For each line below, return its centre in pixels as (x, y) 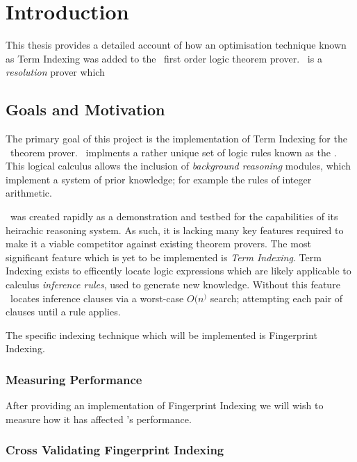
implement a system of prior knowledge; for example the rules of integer (159, 179)
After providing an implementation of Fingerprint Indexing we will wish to (165, 405)
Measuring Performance (74, 379)
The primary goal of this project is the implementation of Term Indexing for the (176, 139)
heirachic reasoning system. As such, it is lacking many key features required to (175, 230)
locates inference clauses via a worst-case (97, 298)
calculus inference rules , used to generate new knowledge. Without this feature (173, 284)
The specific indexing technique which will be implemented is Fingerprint (161, 335)
